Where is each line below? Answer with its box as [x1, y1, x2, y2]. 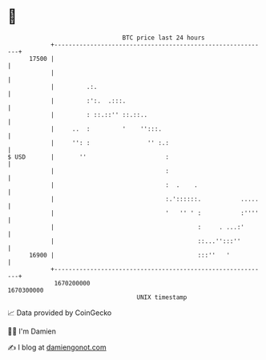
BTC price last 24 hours [122, 34, 205, 42]
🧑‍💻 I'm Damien [7, 326, 57, 336]
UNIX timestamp [136, 293, 187, 301]
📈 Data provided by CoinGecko [7, 308, 112, 318]
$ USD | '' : [7, 152, 170, 161]
